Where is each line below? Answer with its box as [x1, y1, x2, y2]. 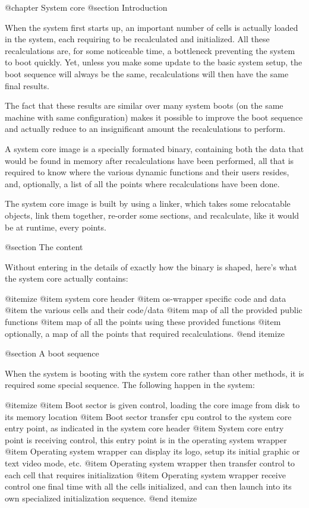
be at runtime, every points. [5, 220, 106, 233]
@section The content [5, 241, 83, 253]
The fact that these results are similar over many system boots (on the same [5, 99, 283, 112]
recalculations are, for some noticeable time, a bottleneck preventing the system [5, 44, 295, 56]
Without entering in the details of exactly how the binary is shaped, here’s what [5, 260, 297, 273]
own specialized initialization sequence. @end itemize [5, 491, 197, 504]
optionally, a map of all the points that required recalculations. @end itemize [5, 327, 285, 339]
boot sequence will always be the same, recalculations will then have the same [5, 67, 289, 80]
